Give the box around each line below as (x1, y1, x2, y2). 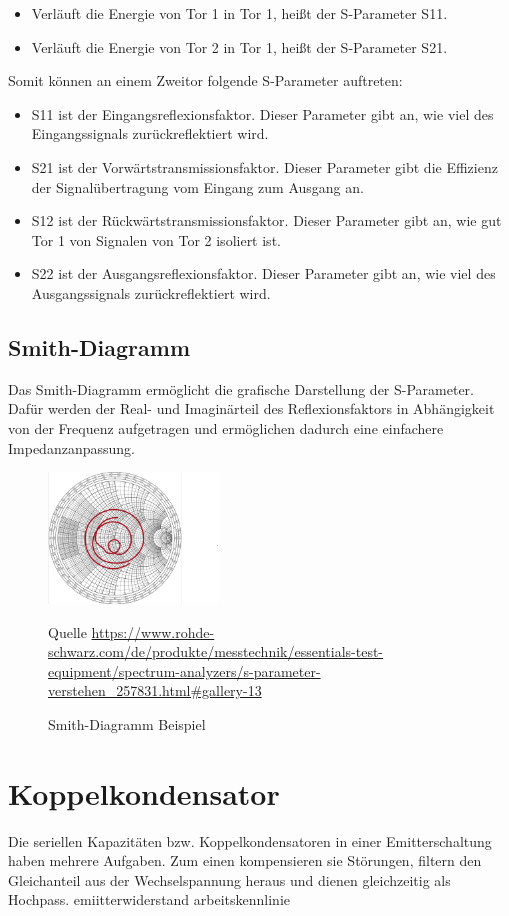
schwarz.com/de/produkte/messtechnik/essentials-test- (48, 641, 384, 662)
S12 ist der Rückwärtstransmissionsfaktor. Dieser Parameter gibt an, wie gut (31, 210, 502, 231)
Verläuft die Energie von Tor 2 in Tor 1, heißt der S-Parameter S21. (31, 36, 448, 57)
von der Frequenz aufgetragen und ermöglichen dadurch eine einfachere (8, 417, 444, 438)
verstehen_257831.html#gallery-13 (48, 680, 262, 701)
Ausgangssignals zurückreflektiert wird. (31, 282, 271, 303)
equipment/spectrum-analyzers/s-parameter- (48, 660, 321, 681)
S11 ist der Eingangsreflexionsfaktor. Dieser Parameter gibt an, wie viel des (31, 103, 494, 124)
